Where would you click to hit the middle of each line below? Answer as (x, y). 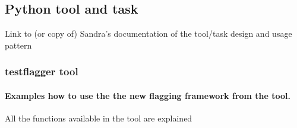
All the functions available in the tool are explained (99, 118)
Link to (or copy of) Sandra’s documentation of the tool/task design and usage (148, 33)
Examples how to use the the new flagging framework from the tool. (148, 95)
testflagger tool (42, 71)
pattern (18, 45)
